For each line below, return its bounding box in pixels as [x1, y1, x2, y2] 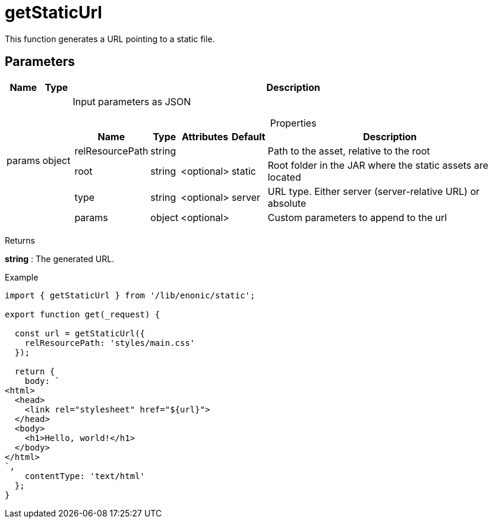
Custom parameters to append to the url [267, 211, 447, 223]
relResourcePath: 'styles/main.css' [24, 338, 195, 348]
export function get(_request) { [5, 309, 160, 319]
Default [231, 130, 266, 143]
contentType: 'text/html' [24, 471, 146, 481]
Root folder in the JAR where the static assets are [267, 159, 489, 171]
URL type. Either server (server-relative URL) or [267, 185, 480, 197]
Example [5, 272, 39, 282]
